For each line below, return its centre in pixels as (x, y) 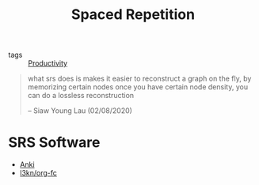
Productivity (48, 63)
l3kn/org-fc (38, 173)
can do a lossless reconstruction (81, 96)
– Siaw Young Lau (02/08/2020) (80, 111)
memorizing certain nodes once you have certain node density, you (137, 87)
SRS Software (54, 143)
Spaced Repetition (133, 15)
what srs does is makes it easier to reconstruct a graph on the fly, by (139, 79)
